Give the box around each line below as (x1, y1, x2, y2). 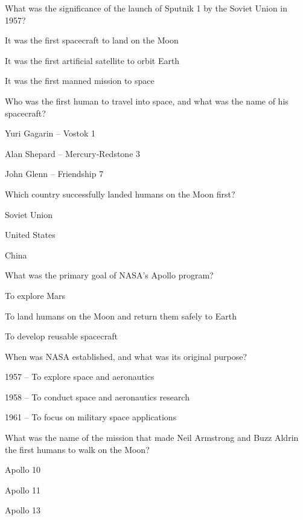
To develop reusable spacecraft (5, 330, 118, 342)
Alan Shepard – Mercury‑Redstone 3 (5, 147, 141, 159)
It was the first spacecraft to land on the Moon (5, 34, 179, 47)
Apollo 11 (5, 483, 41, 496)
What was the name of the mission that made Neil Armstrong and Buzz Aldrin (5, 431, 299, 444)
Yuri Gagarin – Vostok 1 (5, 127, 95, 140)
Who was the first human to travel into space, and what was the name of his (5, 94, 289, 107)
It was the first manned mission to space (5, 74, 155, 87)
